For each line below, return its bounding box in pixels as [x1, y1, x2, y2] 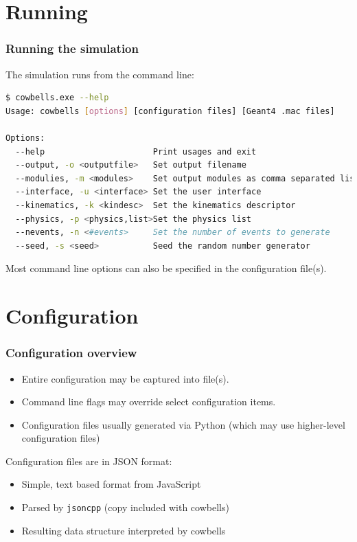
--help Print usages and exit [15, 146, 257, 157]
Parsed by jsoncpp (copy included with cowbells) [21, 500, 229, 515]
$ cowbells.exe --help [5, 93, 109, 103]
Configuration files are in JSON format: [5, 453, 172, 468]
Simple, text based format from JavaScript [21, 477, 201, 491]
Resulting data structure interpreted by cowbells [21, 523, 226, 537]
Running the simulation [5, 40, 139, 57]
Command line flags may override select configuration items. [21, 394, 276, 409]
